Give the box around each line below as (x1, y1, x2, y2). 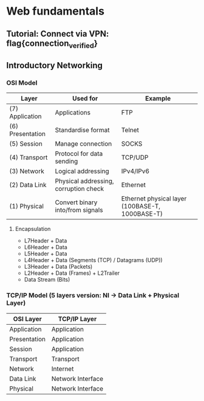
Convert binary (55, 198, 98, 207)
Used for (72, 94, 98, 103)
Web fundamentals (6, 4, 105, 18)
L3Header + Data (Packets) (24, 263, 93, 271)
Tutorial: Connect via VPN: (6, 29, 109, 39)
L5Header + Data (24, 250, 67, 257)
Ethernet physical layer (121, 194, 187, 203)
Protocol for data (55, 149, 103, 158)
